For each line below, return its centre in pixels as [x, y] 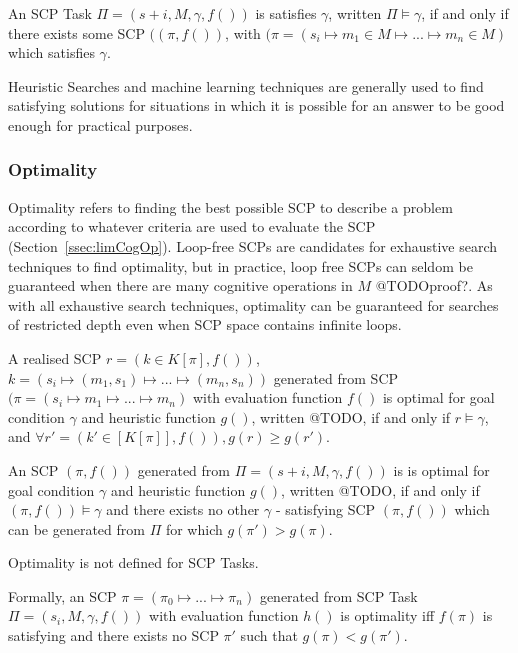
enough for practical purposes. [100, 124]
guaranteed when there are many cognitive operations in [180, 285]
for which [194, 528]
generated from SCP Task [338, 595]
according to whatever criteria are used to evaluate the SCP [192, 226]
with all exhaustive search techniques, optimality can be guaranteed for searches [253, 304]
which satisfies [51, 52]
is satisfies [286, 13]
